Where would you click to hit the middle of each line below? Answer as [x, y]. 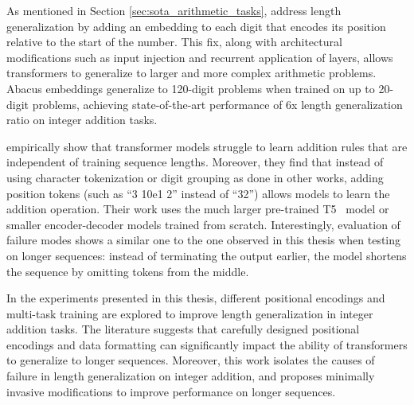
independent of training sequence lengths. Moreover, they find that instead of [195, 162]
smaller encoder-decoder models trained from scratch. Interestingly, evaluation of [203, 224]
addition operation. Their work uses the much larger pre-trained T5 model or [198, 209]
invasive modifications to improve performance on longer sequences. [171, 391]
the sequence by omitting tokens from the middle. [128, 271]
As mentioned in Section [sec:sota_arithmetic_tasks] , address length [174, 10]
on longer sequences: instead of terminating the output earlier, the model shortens [207, 255]
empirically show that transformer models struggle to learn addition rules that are [207, 146]
